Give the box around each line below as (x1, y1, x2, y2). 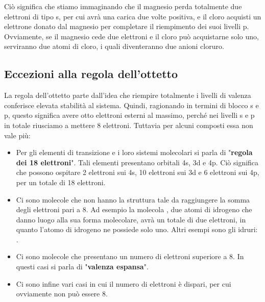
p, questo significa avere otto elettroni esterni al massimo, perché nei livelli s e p (4, 110, 255, 120)
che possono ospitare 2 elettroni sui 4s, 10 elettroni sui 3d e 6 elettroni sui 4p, (16, 167, 259, 178)
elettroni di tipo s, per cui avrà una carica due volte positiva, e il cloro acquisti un (4, 11, 261, 21)
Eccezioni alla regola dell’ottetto (4, 66, 178, 82)
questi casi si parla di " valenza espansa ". (16, 261, 149, 272)
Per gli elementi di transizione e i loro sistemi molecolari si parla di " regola (16, 147, 253, 158)
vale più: (4, 130, 31, 140)
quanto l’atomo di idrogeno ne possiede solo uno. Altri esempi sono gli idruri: (16, 224, 258, 235)
